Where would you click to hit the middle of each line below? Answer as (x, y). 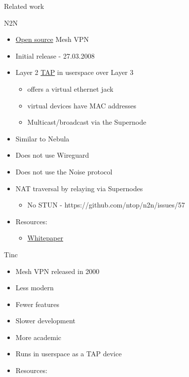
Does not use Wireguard (52, 155)
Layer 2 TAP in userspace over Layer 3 (75, 72)
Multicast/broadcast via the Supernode (87, 122)
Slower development (45, 321)
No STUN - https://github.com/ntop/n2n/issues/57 (106, 205)
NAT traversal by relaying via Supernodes (79, 188)
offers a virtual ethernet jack (70, 88)
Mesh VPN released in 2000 (57, 271)
